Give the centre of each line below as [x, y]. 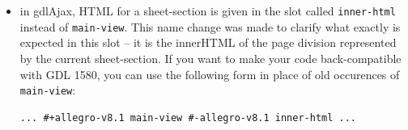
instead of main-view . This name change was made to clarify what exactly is [210, 26]
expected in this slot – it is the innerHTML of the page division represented [208, 42]
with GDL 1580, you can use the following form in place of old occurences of [210, 74]
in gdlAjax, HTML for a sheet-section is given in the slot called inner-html [208, 10]
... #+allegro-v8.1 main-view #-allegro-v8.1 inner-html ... [188, 117]
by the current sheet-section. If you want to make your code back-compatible [210, 58]
